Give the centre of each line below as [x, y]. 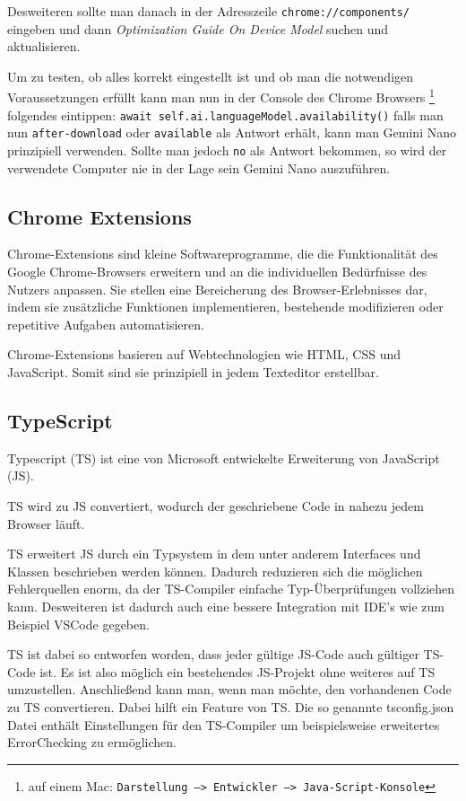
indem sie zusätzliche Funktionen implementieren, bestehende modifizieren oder [225, 307]
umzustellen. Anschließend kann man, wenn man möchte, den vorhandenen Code [229, 689]
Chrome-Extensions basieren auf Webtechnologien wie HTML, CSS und [204, 354]
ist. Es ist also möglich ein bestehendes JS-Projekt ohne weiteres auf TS [237, 671]
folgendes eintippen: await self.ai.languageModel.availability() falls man [225, 114]
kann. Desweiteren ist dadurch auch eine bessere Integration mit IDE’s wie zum [226, 606]
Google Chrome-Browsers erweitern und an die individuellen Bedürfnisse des [217, 272]
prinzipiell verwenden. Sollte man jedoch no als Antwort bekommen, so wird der [227, 150]
